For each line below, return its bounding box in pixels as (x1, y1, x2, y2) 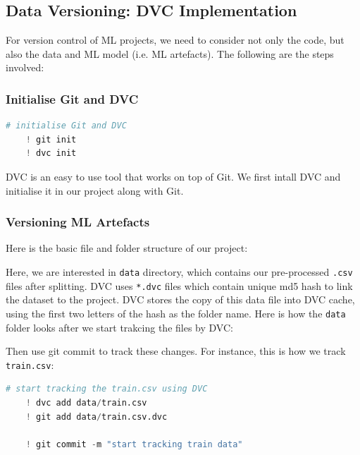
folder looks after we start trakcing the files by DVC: (6, 320, 233, 334)
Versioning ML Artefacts (6, 213, 150, 231)
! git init (25, 134, 77, 145)
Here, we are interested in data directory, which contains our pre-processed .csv (6, 264, 353, 279)
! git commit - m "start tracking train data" (25, 439, 243, 449)
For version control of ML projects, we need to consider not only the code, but (6, 32, 345, 47)
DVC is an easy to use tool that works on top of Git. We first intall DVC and (6, 169, 341, 183)
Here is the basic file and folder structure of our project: (6, 241, 248, 255)
